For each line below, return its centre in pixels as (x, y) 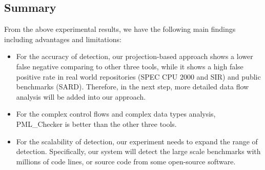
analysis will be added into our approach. (81, 96)
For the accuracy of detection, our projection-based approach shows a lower (135, 56)
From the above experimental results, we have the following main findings (120, 29)
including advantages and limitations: (63, 39)
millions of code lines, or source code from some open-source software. (126, 161)
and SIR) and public (229, 76)
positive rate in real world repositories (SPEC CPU (97, 76)
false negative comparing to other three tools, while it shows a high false (130, 66)
